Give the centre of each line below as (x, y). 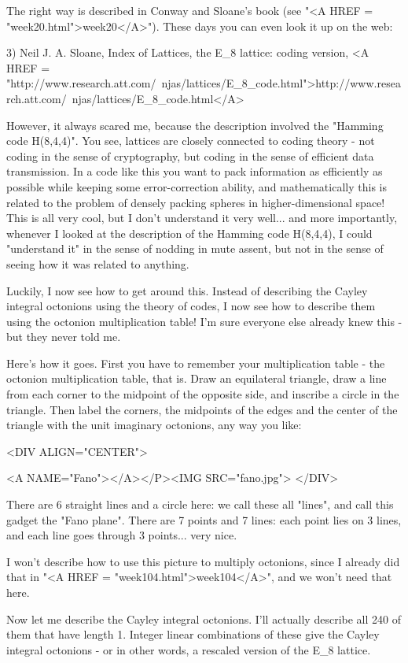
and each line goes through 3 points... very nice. (122, 535)
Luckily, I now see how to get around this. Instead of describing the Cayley (187, 290)
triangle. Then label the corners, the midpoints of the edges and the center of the (202, 409)
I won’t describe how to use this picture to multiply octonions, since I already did (203, 561)
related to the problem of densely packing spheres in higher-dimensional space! (196, 202)
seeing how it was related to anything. (98, 263)
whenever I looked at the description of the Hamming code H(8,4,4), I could (189, 233)
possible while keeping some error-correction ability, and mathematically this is (197, 186)
